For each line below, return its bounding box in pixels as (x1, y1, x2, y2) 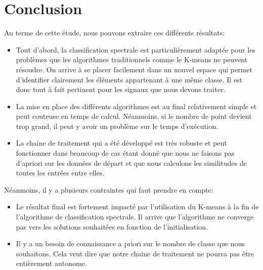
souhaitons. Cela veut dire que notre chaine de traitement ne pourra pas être (16, 248, 254, 258)
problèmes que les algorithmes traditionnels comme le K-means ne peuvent (16, 54, 248, 65)
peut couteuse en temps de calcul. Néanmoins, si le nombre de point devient (16, 111, 252, 121)
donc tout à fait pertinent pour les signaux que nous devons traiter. (16, 84, 226, 95)
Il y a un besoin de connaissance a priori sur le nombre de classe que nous (16, 238, 245, 249)
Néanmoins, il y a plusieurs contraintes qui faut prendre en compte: (4, 184, 213, 195)
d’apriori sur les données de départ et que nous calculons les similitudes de (16, 157, 247, 168)
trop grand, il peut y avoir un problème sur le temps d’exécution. (16, 120, 218, 131)
